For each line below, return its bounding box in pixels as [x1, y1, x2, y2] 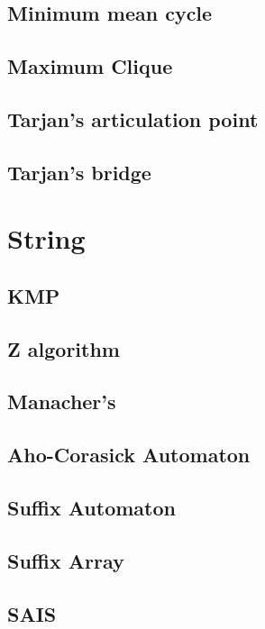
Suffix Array [7, 546, 124, 574]
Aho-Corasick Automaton [7, 441, 251, 469]
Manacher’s [7, 387, 116, 415]
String [7, 220, 86, 257]
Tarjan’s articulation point [7, 105, 259, 132]
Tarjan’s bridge [7, 158, 151, 186]
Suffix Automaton [7, 494, 176, 522]
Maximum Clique [7, 52, 173, 80]
